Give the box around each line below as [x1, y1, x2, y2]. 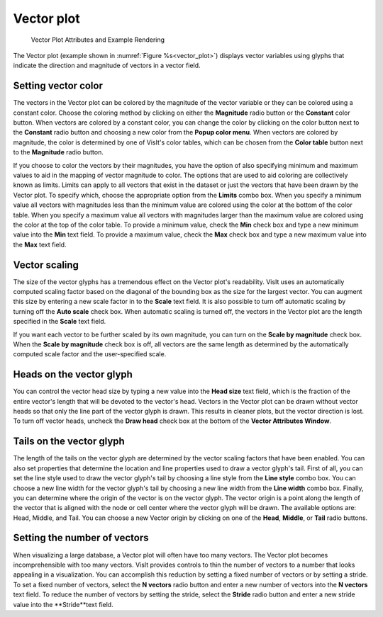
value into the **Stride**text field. [13, 600, 113, 608]
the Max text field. [13, 240, 67, 249]
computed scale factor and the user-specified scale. [13, 350, 167, 358]
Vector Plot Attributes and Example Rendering [30, 35, 165, 44]
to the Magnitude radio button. [13, 148, 104, 157]
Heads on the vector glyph [13, 368, 133, 380]
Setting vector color [13, 80, 103, 92]
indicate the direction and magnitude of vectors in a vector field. [13, 61, 201, 70]
